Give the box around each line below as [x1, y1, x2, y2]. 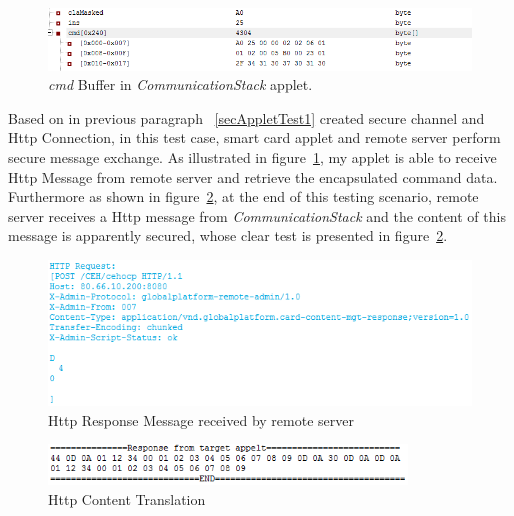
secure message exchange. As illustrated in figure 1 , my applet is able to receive [8, 146, 497, 167]
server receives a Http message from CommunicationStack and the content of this [8, 205, 506, 226]
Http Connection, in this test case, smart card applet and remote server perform [8, 127, 501, 148]
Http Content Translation [48, 489, 206, 510]
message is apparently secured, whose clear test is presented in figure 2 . [8, 225, 448, 246]
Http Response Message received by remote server [48, 409, 354, 430]
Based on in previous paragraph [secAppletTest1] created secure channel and [8, 107, 485, 128]
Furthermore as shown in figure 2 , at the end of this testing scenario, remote [8, 186, 479, 207]
